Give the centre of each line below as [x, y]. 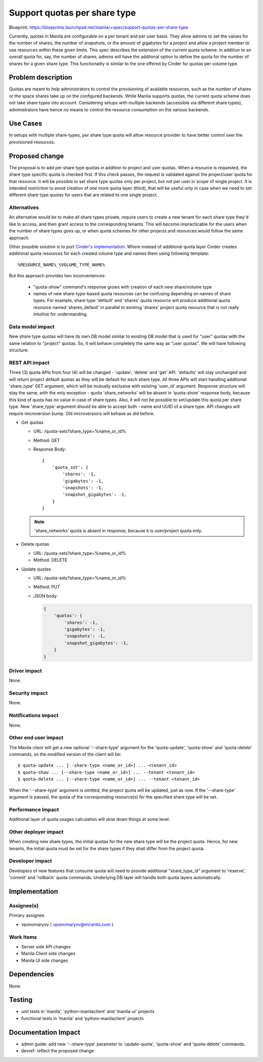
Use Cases [26, 124]
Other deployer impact [36, 832]
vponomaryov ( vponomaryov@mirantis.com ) [67, 924]
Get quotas [32, 422]
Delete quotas [35, 544]
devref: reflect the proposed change [58, 1051]
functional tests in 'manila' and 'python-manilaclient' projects [82, 1018]
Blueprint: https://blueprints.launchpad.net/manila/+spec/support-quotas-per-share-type [99, 27]
